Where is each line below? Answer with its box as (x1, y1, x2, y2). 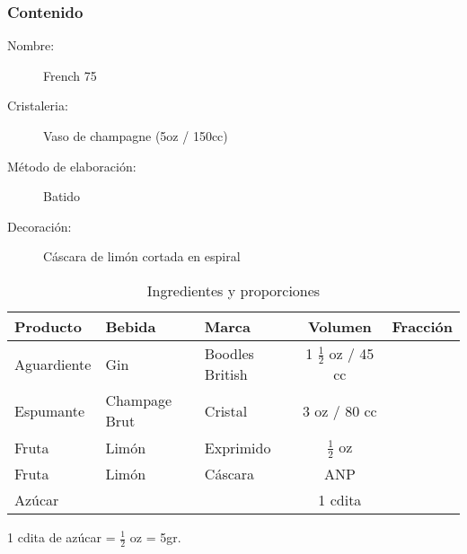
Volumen (307, 315, 372, 337)
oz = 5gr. (129, 528, 181, 546)
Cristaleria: (7, 96, 68, 115)
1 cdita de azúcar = (7, 528, 116, 546)
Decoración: (7, 216, 72, 235)
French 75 (43, 66, 97, 84)
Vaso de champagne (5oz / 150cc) (43, 127, 228, 145)
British (204, 364, 248, 385)
